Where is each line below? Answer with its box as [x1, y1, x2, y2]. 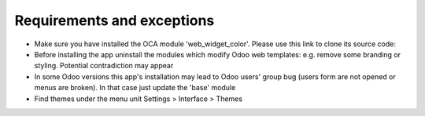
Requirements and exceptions [14, 12, 215, 29]
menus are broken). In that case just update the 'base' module [34, 83, 236, 92]
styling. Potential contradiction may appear [34, 61, 174, 71]
